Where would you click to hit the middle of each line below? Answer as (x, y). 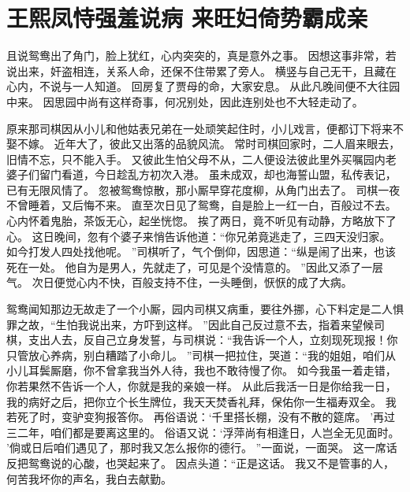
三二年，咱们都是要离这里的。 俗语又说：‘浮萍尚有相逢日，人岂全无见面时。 (203, 432)
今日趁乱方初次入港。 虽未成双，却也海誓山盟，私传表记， (245, 174)
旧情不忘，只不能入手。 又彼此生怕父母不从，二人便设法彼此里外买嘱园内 (196, 159)
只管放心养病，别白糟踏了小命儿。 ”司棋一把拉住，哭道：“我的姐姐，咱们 (196, 355)
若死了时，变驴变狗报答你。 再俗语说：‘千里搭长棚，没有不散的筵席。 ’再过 (201, 417)
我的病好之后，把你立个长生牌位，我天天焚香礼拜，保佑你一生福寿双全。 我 (201, 401)
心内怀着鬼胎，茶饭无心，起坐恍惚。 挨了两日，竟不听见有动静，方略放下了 (201, 221)
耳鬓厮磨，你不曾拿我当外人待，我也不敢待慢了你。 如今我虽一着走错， (212, 370)
